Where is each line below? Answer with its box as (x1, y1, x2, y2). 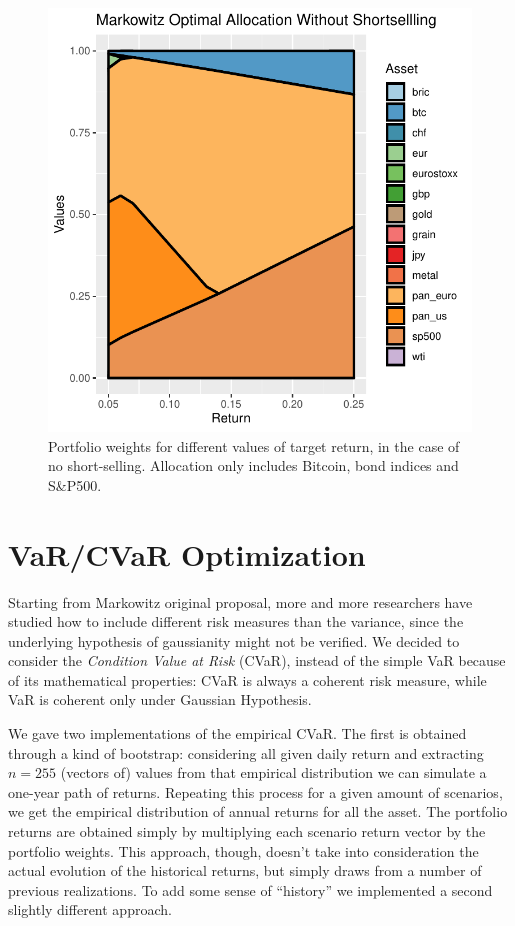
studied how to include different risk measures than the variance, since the (8, 611, 464, 632)
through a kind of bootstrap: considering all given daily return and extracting (8, 742, 484, 763)
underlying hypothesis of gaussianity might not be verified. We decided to (8, 630, 460, 651)
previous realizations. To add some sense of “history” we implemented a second (8, 879, 493, 900)
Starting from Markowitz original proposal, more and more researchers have (8, 591, 473, 612)
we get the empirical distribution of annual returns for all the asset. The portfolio (8, 801, 508, 822)
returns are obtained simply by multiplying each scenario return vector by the (8, 821, 486, 842)
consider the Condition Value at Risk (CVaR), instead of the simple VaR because (8, 650, 506, 671)
